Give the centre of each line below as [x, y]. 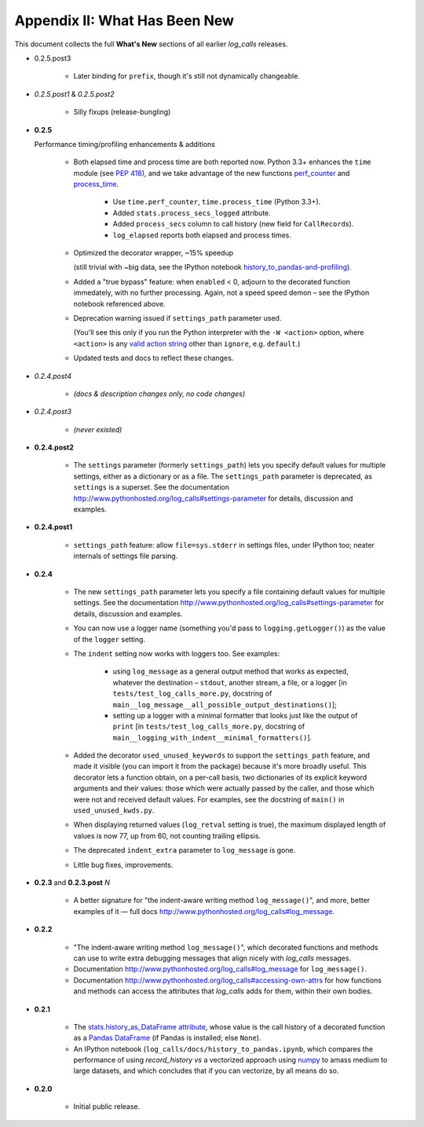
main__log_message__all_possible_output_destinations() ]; [225, 704]
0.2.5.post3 [53, 58]
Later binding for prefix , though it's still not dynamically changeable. [186, 76]
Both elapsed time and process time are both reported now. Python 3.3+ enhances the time [223, 162]
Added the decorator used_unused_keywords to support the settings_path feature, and [222, 755]
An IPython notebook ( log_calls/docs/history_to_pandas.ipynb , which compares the [223, 1048]
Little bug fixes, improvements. [123, 865]
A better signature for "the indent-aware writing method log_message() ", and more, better [222, 901]
